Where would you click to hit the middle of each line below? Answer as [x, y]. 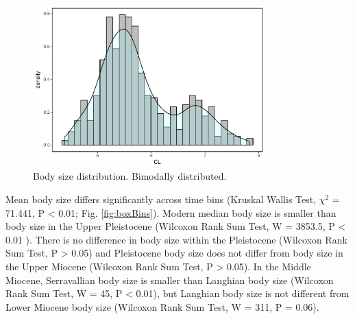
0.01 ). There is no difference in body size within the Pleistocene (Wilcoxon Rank [176, 239]
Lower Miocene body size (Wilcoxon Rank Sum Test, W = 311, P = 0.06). [162, 306]
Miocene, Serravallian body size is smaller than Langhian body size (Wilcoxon [170, 280]
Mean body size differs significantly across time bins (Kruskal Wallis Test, [161, 199]
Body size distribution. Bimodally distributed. [130, 176]
